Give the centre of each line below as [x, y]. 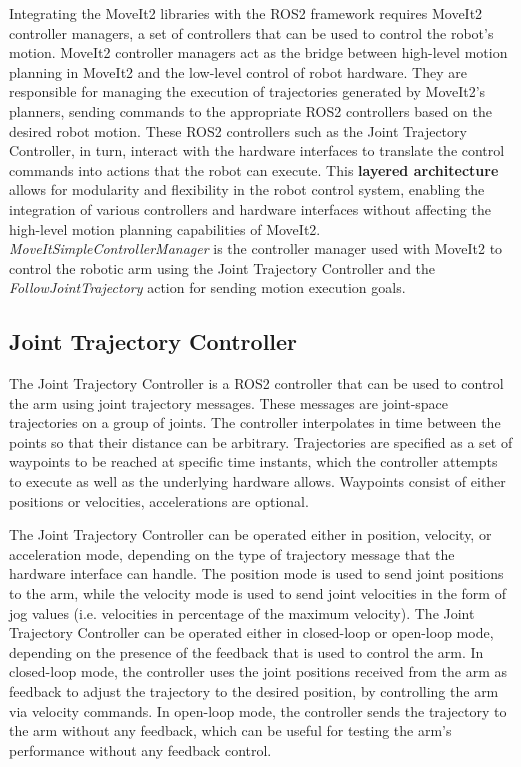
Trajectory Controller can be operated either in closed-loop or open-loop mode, [251, 632]
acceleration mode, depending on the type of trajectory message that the [232, 553]
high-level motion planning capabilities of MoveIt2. [165, 228]
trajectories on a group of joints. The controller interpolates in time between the [255, 422]
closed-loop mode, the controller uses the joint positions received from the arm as [258, 671]
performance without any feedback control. [140, 749]
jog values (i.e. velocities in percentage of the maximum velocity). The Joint [242, 612]
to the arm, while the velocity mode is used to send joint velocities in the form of [257, 593]
